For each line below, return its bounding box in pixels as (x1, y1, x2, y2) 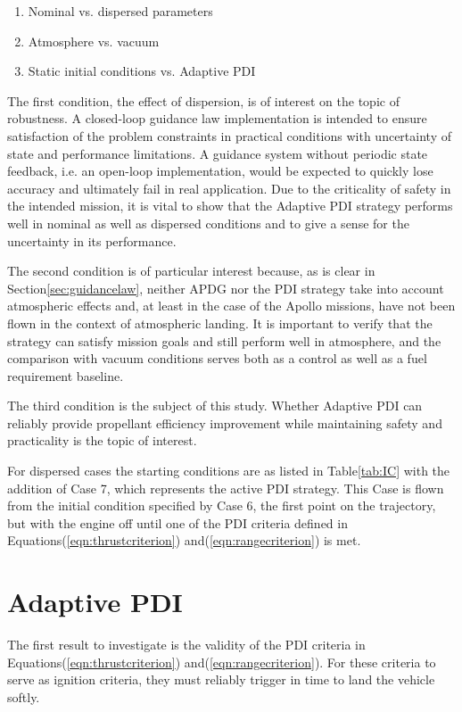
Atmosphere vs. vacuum (28, 31, 160, 50)
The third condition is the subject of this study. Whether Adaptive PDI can (7, 396, 423, 415)
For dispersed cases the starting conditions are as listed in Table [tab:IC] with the (7, 461, 450, 480)
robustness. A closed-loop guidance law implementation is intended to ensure (7, 109, 427, 128)
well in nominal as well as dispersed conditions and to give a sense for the (7, 213, 409, 232)
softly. (7, 687, 40, 706)
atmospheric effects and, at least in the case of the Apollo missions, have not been (7, 296, 456, 315)
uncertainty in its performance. (7, 231, 177, 250)
